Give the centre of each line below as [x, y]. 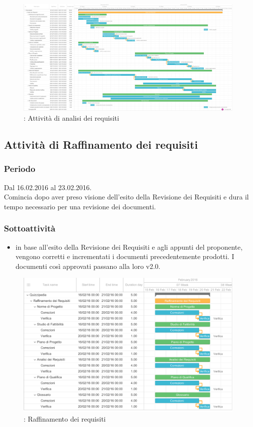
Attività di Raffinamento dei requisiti [101, 144]
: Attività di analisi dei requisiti [71, 117]
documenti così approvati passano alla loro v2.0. [88, 266]
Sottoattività [30, 228]
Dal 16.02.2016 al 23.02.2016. [48, 187]
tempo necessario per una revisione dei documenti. [80, 206]
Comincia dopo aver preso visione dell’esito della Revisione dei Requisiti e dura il [126, 197]
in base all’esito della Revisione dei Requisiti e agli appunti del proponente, [129, 246]
